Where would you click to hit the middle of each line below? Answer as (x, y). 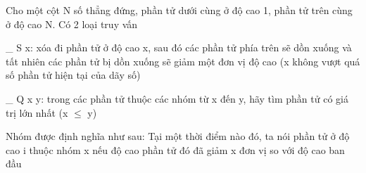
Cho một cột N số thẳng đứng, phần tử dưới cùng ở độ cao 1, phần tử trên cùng (179, 10)
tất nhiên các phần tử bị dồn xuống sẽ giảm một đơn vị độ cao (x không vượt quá (183, 61)
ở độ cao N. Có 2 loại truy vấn (72, 24)
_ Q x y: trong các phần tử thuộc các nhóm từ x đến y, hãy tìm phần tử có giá (177, 98)
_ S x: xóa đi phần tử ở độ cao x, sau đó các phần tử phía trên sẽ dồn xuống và (179, 47)
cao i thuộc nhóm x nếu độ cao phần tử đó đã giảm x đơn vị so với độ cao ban (175, 149)
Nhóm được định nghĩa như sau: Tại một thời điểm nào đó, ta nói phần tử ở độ (178, 136)
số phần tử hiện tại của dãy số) (73, 75)
